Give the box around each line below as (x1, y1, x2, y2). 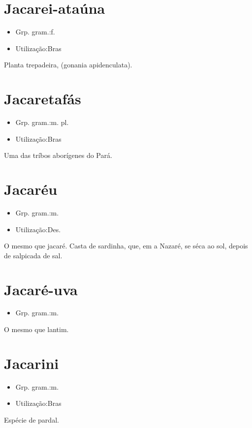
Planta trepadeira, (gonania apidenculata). (4, 60, 132, 70)
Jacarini (4, 353, 59, 373)
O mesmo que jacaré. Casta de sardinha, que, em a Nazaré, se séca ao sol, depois (4, 241, 248, 251)
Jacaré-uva (4, 279, 78, 299)
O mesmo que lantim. (4, 324, 69, 335)
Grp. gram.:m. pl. (15, 117, 69, 127)
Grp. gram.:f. (15, 27, 55, 37)
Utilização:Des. (15, 224, 61, 234)
